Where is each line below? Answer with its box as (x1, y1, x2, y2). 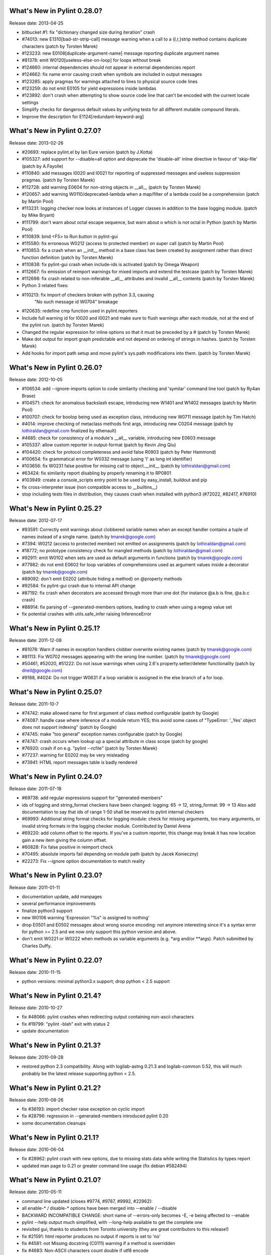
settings (22, 99, 39, 105)
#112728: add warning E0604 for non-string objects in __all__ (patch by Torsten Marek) (22, 184, 201, 190)
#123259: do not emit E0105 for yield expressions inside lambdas (22, 85, 157, 91)
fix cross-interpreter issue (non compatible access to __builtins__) (22, 484, 158, 490)
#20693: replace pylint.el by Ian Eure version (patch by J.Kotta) (22, 149, 153, 155)
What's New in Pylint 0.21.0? (9, 1176, 101, 1184)
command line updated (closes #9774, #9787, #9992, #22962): (22, 1198, 153, 1204)
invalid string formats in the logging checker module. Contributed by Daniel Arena (22, 823, 191, 829)
